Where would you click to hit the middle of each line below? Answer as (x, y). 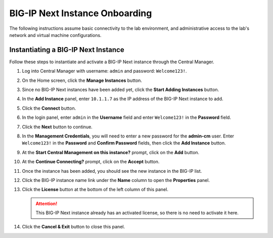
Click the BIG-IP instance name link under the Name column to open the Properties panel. (116, 180)
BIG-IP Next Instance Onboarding (81, 13)
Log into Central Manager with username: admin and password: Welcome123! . (104, 71)
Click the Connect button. (49, 108)
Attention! (47, 203)
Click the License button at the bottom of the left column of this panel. (95, 189)
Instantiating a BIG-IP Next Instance (67, 50)
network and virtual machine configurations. (55, 35)
